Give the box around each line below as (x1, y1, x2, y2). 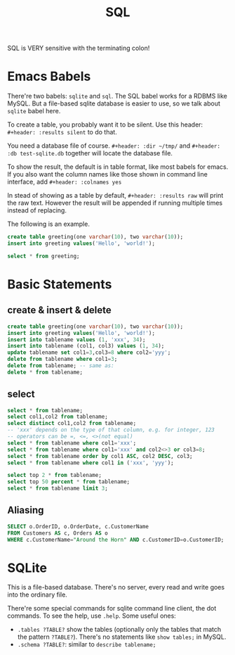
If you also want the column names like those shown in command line (7, 170, 208, 179)
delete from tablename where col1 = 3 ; (7, 356, 118, 363)
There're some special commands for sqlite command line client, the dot (7, 604, 217, 613)
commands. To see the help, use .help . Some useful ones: (7, 611, 177, 620)
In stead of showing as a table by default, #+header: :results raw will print (7, 191, 224, 200)
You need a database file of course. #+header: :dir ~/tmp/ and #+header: (7, 141, 221, 150)
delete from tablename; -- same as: (7, 362, 114, 369)
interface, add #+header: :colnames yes (7, 177, 122, 186)
